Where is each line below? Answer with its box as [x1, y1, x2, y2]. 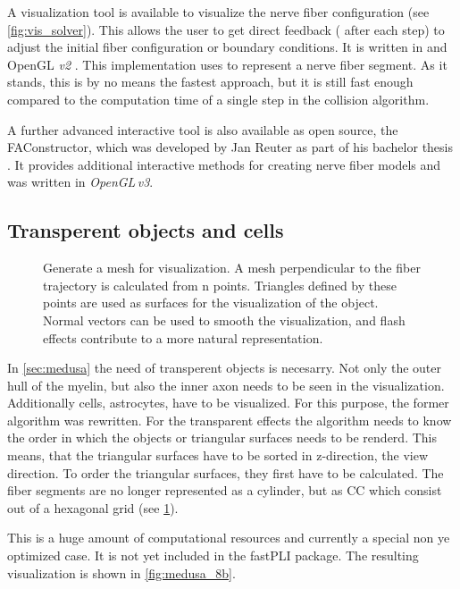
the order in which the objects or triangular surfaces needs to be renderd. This [7, 428, 437, 447]
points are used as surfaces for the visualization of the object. [43, 293, 379, 312]
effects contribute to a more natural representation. [43, 328, 323, 347]
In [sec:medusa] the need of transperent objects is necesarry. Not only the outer [7, 358, 441, 377]
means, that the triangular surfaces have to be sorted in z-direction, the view [7, 446, 429, 465]
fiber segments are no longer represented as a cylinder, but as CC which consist [7, 481, 442, 500]
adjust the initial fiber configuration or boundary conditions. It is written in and [7, 38, 447, 56]
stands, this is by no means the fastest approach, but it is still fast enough [7, 72, 414, 91]
